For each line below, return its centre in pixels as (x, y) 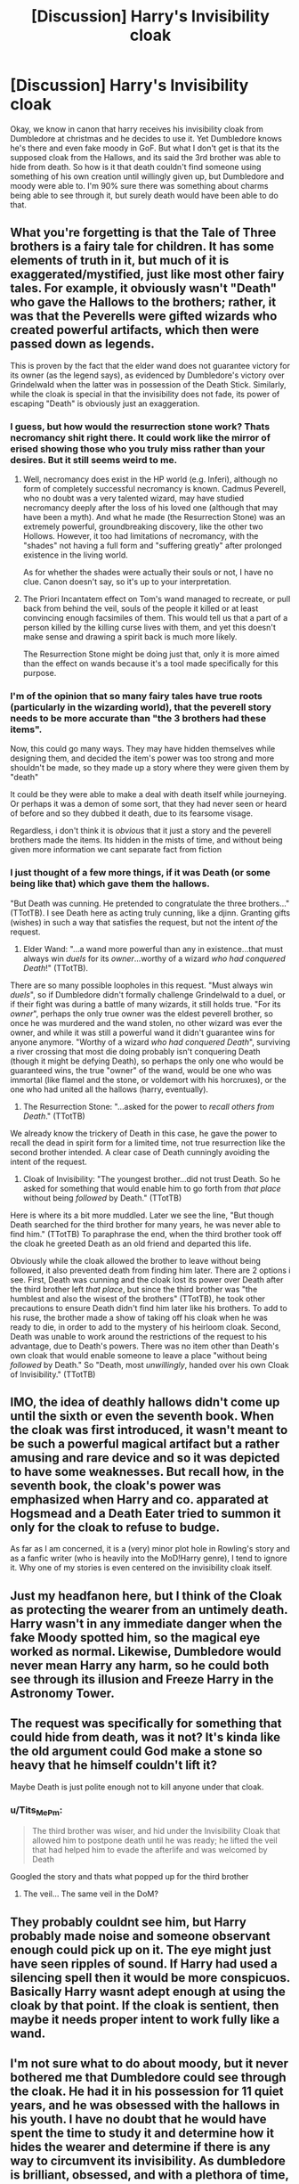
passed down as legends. (82, 344)
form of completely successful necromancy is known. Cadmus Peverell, (154, 489)
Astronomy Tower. (62, 1693)
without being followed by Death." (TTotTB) (102, 1198)
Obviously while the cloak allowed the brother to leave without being (136, 1260)
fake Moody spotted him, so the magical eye (135, 1638)
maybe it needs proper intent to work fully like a (145, 2019)
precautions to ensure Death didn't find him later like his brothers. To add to (149, 1308)
